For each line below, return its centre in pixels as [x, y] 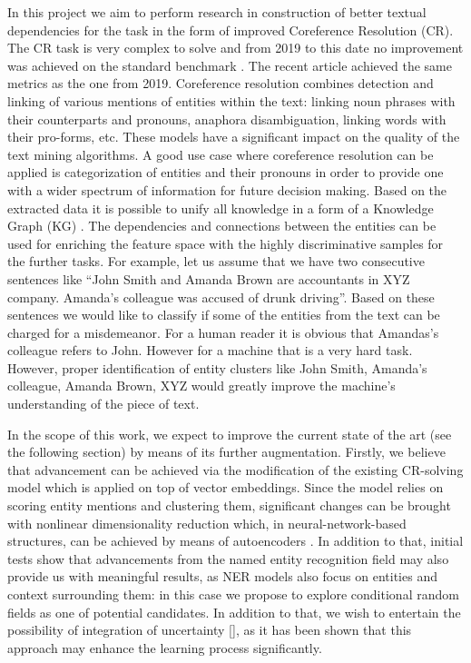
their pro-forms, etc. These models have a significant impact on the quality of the [234, 137]
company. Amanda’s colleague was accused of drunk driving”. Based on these [221, 297]
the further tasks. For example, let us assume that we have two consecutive [216, 261]
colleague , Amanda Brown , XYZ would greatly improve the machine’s [201, 386]
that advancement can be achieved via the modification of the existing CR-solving [235, 469]
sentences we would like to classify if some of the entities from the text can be [224, 315]
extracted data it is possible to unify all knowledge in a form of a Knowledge [221, 208]
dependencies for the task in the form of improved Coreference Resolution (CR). [231, 30]
